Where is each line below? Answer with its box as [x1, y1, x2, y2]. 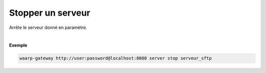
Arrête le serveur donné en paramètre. [9, 24, 87, 30]
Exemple [9, 42, 28, 49]
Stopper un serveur [9, 7, 91, 18]
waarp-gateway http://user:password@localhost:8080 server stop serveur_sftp [19, 55, 212, 61]
